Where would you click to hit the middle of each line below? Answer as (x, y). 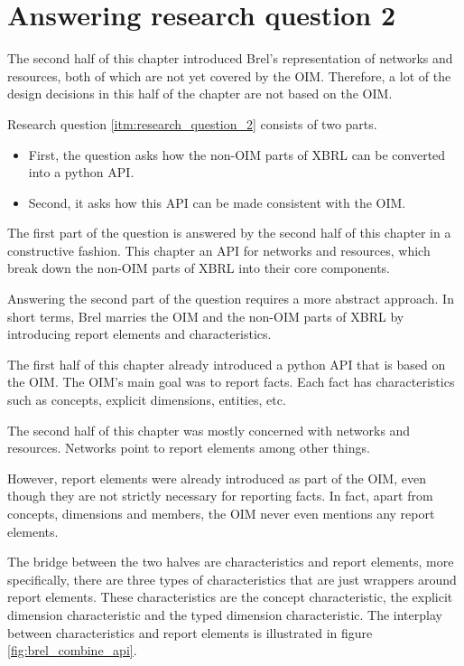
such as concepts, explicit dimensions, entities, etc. (147, 400)
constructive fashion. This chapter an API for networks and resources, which (219, 250)
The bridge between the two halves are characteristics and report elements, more (231, 562)
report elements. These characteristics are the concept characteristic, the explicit (230, 597)
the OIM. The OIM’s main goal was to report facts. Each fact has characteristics (231, 382)
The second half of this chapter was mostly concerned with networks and (209, 430)
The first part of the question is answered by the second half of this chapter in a (229, 233)
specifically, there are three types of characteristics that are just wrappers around (232, 579)
